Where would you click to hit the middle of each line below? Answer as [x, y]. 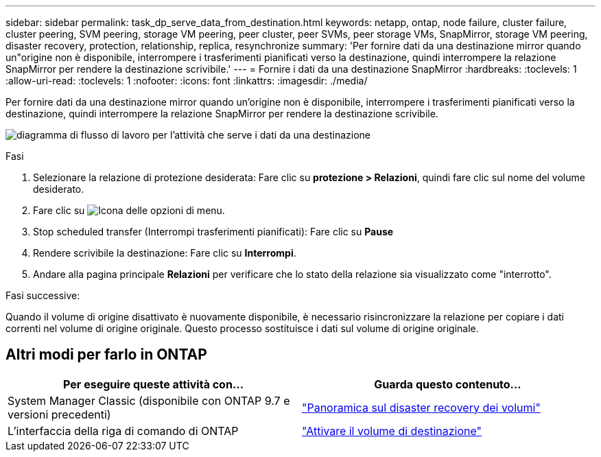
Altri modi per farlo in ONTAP [106, 355]
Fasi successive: [43, 295]
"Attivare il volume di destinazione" [392, 431]
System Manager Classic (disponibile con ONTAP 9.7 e [149, 400]
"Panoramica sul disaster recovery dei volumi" [421, 407]
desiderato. [59, 189]
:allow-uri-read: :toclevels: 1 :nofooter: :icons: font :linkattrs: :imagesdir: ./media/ [187, 81]
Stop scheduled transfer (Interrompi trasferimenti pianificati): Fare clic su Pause [213, 232]
